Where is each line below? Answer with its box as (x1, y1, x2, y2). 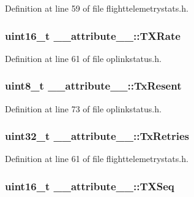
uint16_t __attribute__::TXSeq (5, 178, 174, 193)
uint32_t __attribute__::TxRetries (5, 128, 189, 144)
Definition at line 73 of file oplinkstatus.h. (5, 102, 162, 115)
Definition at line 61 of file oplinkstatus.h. (5, 52, 162, 64)
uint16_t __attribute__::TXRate (5, 28, 181, 43)
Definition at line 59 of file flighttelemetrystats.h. (5, 2, 188, 14)
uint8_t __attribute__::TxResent (5, 78, 182, 93)
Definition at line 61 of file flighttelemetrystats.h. (5, 152, 188, 165)
